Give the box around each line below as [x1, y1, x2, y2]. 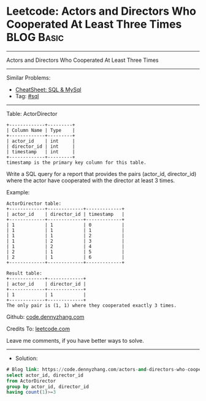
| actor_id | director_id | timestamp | [6, 211, 124, 217]
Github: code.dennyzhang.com [6, 313, 85, 320]
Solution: [15, 354, 38, 362]
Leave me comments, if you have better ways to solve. [6, 337, 144, 344]
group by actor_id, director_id [6, 383, 89, 390]
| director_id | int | [6, 143, 75, 150]
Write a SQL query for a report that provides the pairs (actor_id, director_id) [6, 170, 197, 177]
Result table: [6, 270, 43, 277]
